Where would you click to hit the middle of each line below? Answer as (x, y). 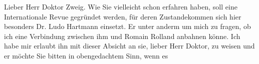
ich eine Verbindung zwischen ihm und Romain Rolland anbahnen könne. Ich (122, 36)
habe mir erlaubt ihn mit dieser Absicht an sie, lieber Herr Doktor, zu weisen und (129, 46)
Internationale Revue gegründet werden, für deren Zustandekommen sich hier (123, 16)
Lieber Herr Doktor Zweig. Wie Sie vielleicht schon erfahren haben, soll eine (121, 6)
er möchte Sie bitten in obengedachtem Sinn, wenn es (86, 55)
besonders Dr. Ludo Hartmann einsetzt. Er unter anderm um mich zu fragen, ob (127, 26)
